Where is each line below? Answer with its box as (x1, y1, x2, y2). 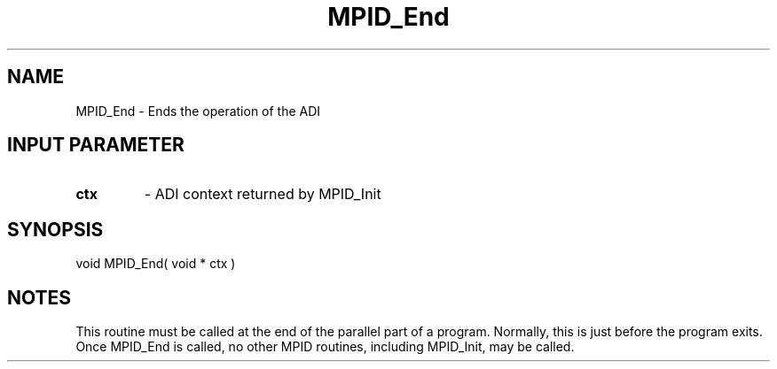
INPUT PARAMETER (7, 134, 184, 157)
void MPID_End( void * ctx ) (75, 256, 236, 272)
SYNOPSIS (7, 218, 104, 241)
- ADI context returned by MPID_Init (144, 185, 381, 204)
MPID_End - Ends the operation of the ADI (75, 103, 321, 119)
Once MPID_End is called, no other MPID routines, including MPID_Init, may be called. (75, 339, 575, 355)
